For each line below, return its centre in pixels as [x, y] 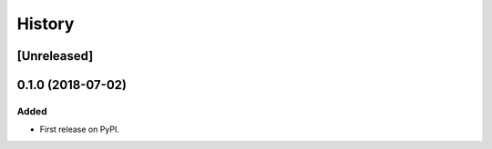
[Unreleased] [55, 56]
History [46, 24]
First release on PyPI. [80, 129]
